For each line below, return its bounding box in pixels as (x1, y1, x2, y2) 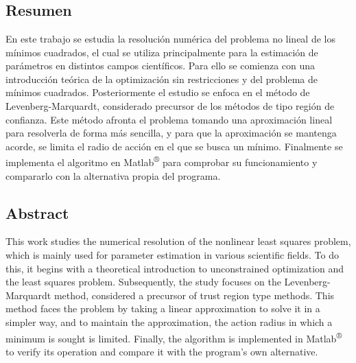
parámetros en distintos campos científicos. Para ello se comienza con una (5, 58, 316, 73)
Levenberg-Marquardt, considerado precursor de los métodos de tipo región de (5, 98, 335, 113)
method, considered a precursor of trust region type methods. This (54, 288, 335, 302)
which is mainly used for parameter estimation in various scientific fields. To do (5, 247, 339, 261)
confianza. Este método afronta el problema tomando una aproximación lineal (5, 112, 333, 126)
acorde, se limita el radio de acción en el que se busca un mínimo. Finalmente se (5, 139, 343, 153)
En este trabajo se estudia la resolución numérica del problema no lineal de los (5, 32, 335, 45)
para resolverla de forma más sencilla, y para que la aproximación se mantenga (5, 126, 337, 140)
